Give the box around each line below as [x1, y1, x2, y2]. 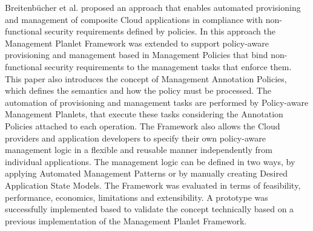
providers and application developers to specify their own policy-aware [5, 131, 266, 144]
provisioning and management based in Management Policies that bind [5, 48, 268, 61]
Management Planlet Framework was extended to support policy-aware [5, 36, 269, 49]
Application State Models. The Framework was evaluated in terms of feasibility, [5, 178, 301, 191]
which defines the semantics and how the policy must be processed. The [5, 84, 271, 97]
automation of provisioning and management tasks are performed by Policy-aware [5, 96, 309, 108]
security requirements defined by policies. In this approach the [44, 25, 275, 37]
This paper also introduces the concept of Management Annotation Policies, [5, 72, 287, 85]
